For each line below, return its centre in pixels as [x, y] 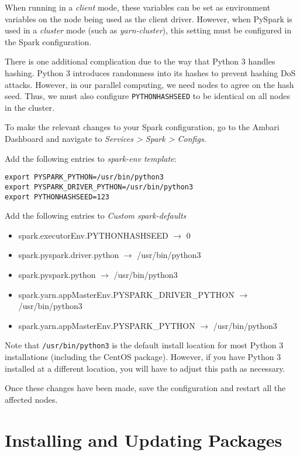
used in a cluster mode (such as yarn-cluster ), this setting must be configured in [148, 30]
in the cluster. [30, 107]
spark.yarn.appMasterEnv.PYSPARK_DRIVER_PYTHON [126, 294]
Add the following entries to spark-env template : [91, 158]
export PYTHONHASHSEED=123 [57, 197]
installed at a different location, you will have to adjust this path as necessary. [145, 368]
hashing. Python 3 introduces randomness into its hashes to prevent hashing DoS [150, 72]
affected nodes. [31, 399]
